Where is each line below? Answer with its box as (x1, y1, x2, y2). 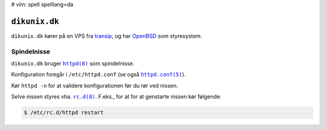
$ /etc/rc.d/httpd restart (24, 109, 104, 116)
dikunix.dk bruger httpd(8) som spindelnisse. (11, 60, 135, 67)
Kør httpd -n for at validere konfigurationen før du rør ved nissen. (11, 82, 178, 89)
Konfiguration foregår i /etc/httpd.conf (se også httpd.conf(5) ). (11, 71, 186, 78)
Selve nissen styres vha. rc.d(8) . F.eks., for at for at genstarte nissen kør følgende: (11, 93, 222, 101)
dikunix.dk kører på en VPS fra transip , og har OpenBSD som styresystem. (11, 32, 202, 39)
